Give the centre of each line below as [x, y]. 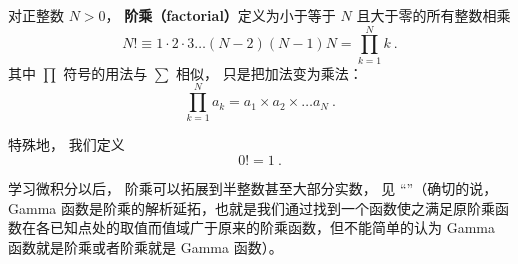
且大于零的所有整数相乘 [433, 15]
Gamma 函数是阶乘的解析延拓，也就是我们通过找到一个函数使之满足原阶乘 [251, 207]
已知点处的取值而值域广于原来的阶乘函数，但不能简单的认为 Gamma [272, 227]
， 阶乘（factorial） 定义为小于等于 [220, 15]
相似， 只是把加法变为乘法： [269, 72]
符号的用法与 [105, 72]
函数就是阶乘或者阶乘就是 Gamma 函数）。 [145, 246]
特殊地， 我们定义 [66, 144]
